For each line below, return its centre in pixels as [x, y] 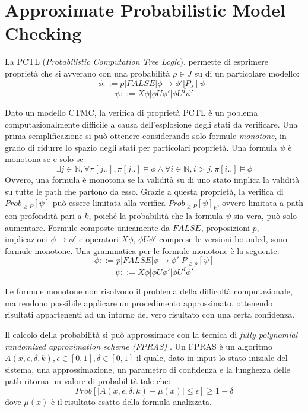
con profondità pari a [43, 215]
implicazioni [27, 239]
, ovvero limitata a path [260, 203]
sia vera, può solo [266, 215]
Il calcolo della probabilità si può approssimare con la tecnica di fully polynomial [151, 335]
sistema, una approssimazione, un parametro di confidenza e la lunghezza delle [148, 369]
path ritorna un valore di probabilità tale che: [88, 381]
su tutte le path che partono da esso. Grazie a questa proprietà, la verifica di [144, 191]
